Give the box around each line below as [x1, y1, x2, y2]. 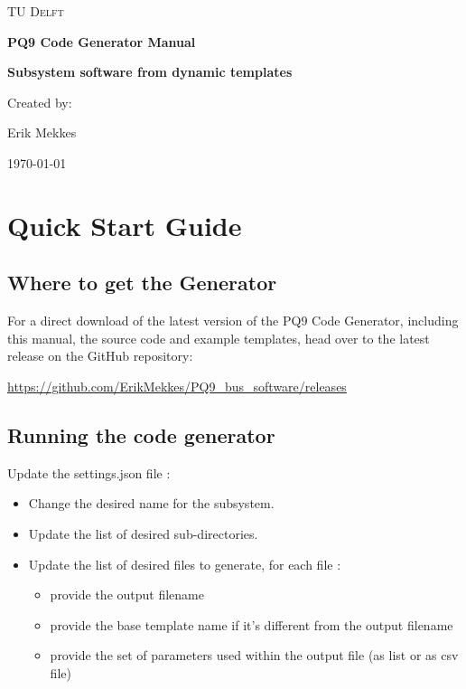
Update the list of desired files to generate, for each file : [28, 554, 341, 573]
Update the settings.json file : [7, 463, 171, 482]
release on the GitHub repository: [7, 346, 193, 365]
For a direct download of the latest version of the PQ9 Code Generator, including [7, 311, 459, 330]
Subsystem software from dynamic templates [7, 62, 293, 81]
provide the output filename [50, 585, 204, 604]
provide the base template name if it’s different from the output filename [50, 615, 453, 634]
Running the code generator [7, 420, 275, 448]
